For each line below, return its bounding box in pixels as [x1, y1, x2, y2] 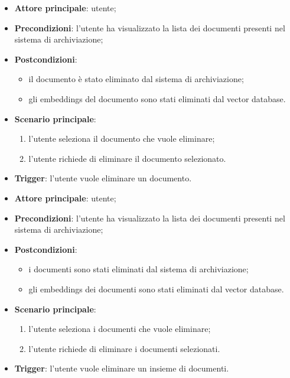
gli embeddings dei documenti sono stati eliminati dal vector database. [28, 282, 284, 295]
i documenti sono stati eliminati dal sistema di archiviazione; [28, 263, 249, 275]
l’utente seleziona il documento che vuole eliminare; [28, 132, 215, 145]
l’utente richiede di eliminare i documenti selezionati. [28, 342, 220, 354]
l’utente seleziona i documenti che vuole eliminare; [28, 322, 211, 335]
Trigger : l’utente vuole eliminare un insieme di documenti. [14, 362, 229, 374]
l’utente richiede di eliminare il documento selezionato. [28, 152, 226, 164]
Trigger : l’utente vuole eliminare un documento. [14, 172, 192, 184]
